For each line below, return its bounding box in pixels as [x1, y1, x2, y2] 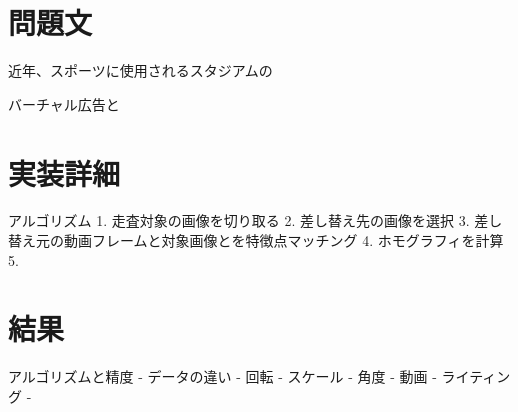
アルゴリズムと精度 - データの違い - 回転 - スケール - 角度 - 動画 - [8, 366, 437, 387]
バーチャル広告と [8, 93, 120, 114]
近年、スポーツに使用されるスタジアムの [8, 60, 273, 81]
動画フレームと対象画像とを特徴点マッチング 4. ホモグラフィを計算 [63, 230, 504, 251]
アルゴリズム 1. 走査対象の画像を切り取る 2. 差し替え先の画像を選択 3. [8, 210, 470, 231]
